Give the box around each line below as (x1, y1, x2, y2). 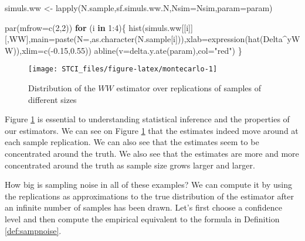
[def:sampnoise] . (5, 224, 62, 236)
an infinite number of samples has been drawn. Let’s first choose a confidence (5, 201, 282, 214)
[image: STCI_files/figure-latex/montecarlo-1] (28, 65, 218, 74)
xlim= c (22, 44, 48, 56)
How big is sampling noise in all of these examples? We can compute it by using (5, 178, 293, 191)
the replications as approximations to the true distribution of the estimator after (5, 190, 294, 202)
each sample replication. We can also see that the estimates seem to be (5, 136, 259, 148)
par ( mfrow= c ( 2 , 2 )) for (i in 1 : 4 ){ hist (5, 21, 142, 33)
